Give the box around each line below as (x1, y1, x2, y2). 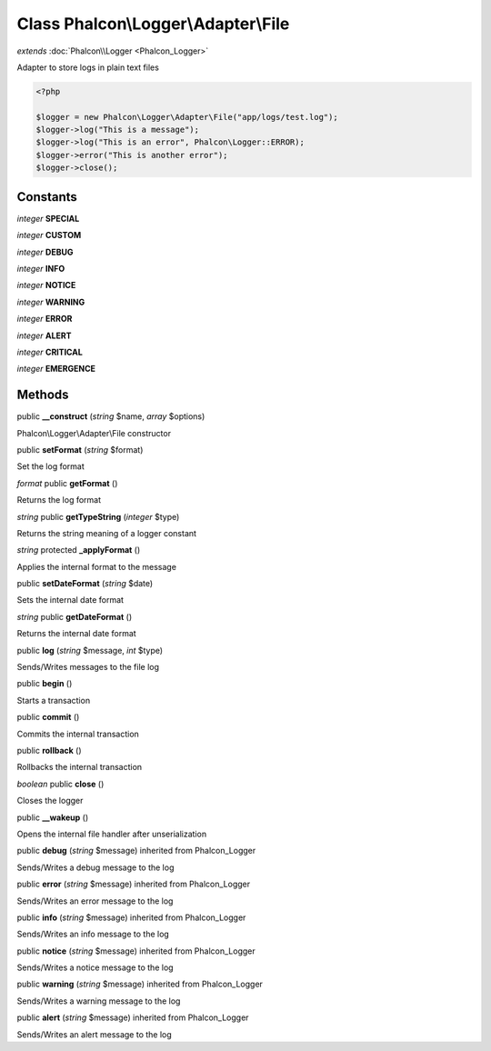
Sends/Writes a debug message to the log (16, 862, 175, 873)
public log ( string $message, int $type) (16, 645, 164, 656)
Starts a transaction (16, 695, 91, 706)
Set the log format (16, 461, 85, 472)
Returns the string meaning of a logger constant (16, 527, 197, 538)
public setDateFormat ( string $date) (16, 578, 154, 589)
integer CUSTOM (16, 230, 82, 241)
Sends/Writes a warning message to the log (16, 996, 181, 1006)
